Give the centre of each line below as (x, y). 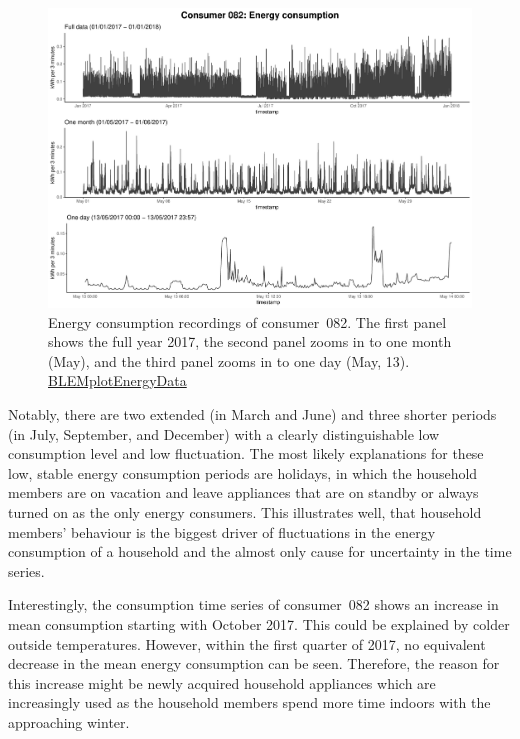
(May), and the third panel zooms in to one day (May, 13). (229, 360)
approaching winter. (69, 721)
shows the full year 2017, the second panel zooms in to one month (250, 341)
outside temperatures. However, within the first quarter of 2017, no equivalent (247, 643)
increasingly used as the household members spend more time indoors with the (249, 702)
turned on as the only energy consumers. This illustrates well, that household (245, 512)
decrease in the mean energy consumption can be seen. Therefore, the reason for (254, 663)
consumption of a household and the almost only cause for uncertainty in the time (260, 551)
